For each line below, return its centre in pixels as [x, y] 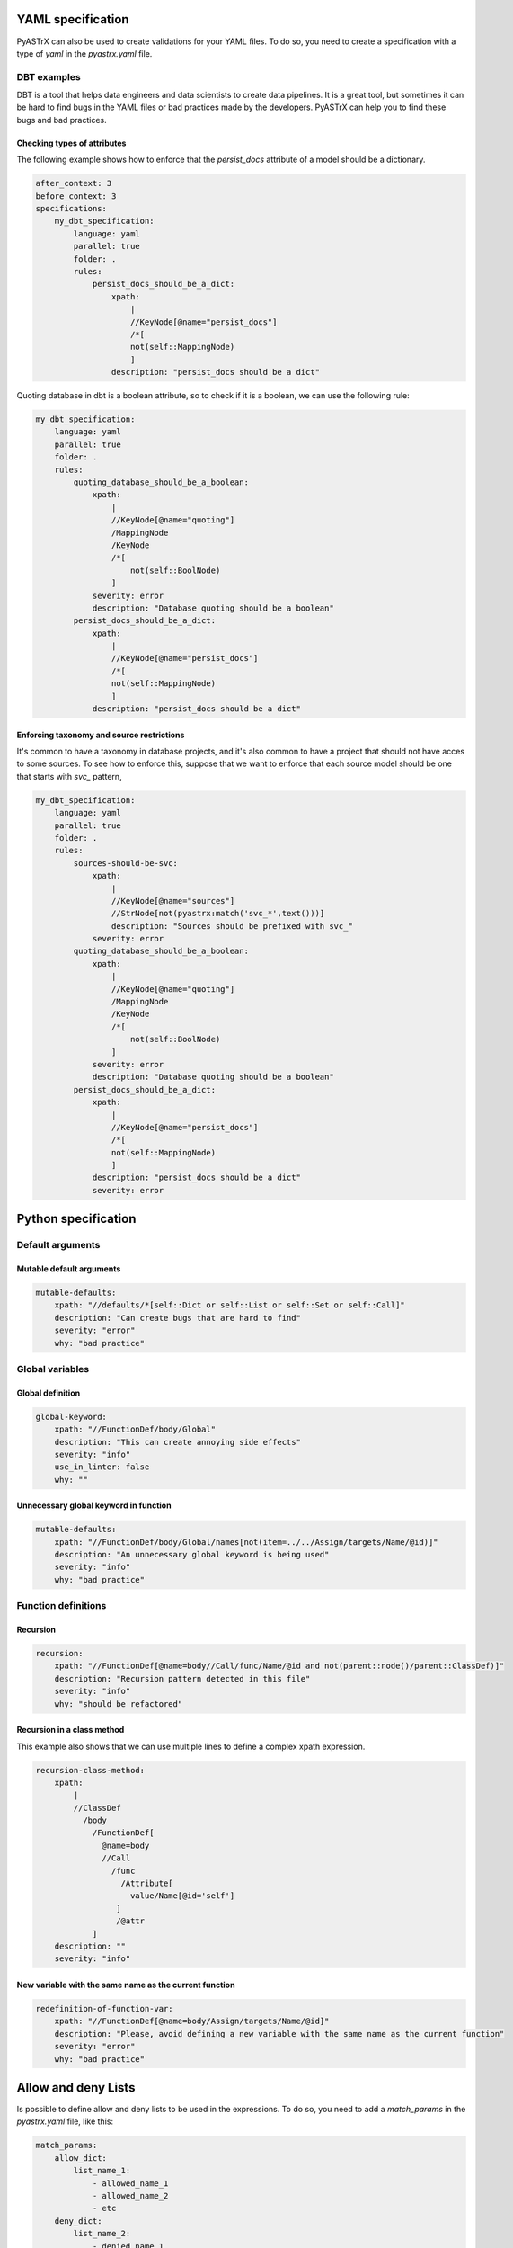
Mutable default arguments [69, 1269]
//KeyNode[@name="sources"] [173, 901]
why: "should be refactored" [119, 1704]
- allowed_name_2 [130, 2195]
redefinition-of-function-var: [105, 2008]
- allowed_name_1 [130, 2183]
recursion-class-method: [90, 1770]
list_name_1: [102, 2171]
